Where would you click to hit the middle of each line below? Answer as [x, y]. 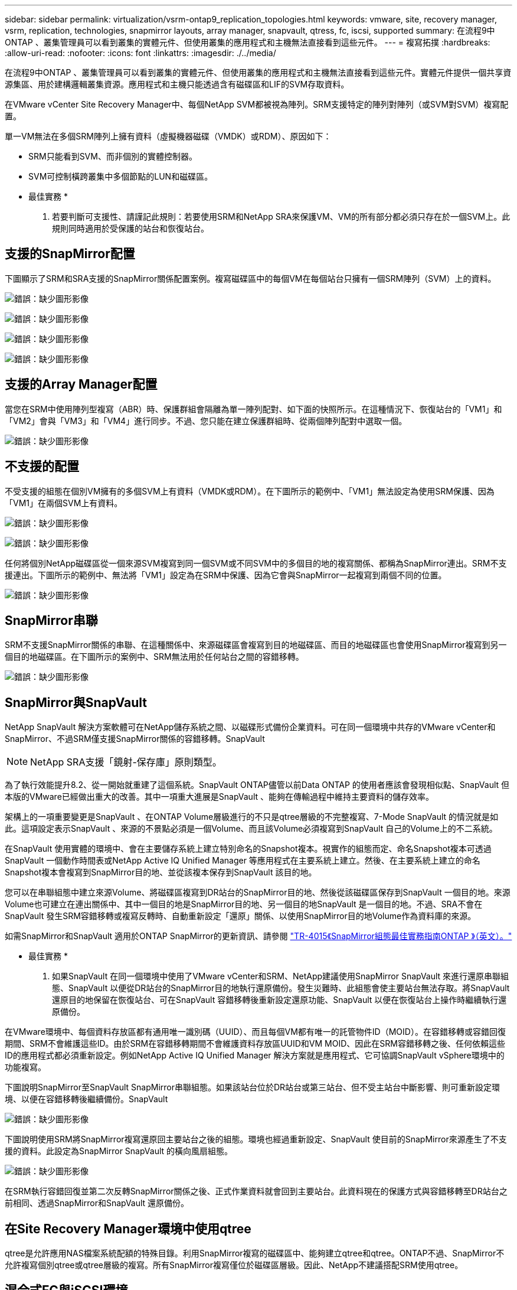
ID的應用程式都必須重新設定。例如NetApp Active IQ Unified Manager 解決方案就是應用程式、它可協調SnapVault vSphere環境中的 [255, 1056]
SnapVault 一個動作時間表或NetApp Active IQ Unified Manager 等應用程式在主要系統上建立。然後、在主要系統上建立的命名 [243, 861]
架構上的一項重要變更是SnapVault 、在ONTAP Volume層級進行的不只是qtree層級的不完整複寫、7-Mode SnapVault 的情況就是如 [252, 817]
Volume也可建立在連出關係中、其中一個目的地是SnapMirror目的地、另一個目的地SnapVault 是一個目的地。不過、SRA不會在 [244, 904]
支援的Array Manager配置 [81, 385]
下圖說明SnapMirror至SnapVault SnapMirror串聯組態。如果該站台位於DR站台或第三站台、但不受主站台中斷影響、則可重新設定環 [253, 1087]
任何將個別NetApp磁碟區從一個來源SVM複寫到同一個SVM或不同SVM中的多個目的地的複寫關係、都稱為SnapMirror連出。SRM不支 [256, 563]
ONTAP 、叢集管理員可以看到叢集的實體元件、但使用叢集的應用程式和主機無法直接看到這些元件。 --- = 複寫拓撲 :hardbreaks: [248, 42]
